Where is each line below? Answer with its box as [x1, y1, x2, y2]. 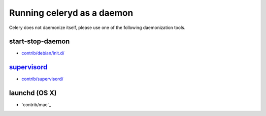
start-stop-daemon [9, 37, 70, 46]
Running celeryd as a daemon [9, 7, 133, 18]
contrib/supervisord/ [21, 76, 64, 82]
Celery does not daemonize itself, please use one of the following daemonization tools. [9, 25, 186, 30]
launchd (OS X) [9, 89, 57, 97]
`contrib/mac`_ [21, 102, 51, 108]
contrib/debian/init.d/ [21, 50, 65, 56]
